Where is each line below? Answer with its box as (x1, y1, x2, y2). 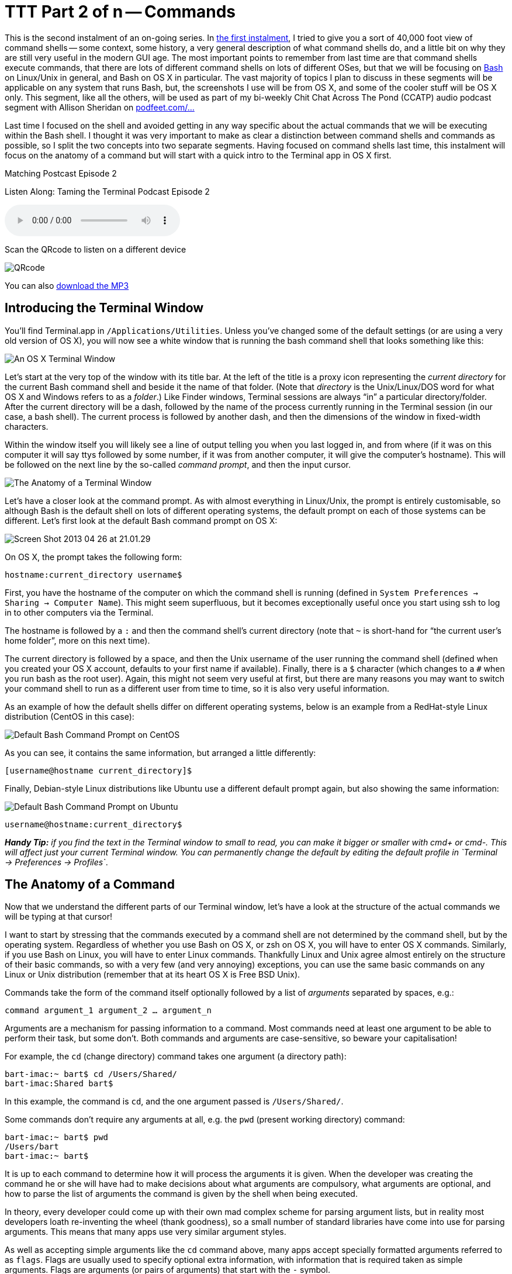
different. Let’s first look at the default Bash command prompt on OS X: (5, 515, 278, 526)
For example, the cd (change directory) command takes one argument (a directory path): (5, 1051, 347, 1062)
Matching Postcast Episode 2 (5, 168, 117, 178)
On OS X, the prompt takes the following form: (5, 551, 182, 562)
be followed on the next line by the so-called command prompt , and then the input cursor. (5, 459, 351, 469)
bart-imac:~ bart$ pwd (5, 1133, 109, 1142)
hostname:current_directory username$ (5, 569, 182, 579)
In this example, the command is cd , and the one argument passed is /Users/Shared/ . (5, 1096, 344, 1107)
